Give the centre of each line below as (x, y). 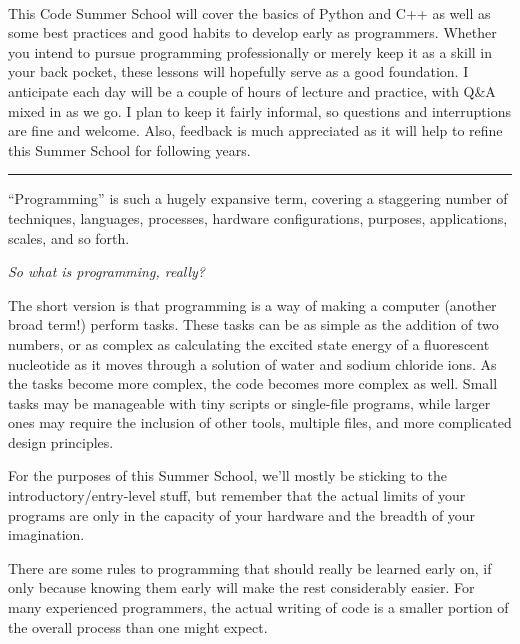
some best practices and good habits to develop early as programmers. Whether (252, 32)
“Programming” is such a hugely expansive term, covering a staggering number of (258, 198)
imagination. (46, 534)
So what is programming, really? (107, 271)
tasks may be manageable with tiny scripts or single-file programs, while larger (249, 402)
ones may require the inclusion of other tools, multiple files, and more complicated (260, 422)
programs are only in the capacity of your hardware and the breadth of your (242, 514)
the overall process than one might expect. (138, 626)
